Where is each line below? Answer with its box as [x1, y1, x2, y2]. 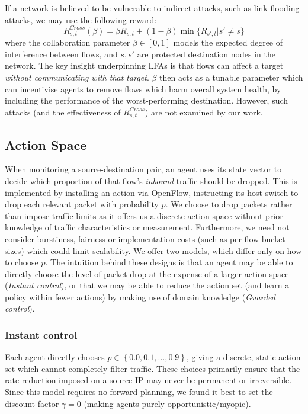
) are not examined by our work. [145, 105, 263, 118]
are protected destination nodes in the [137, 47, 275, 60]
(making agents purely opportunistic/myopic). [84, 397, 251, 409]
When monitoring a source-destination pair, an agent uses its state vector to [5, 163, 282, 175]
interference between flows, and [5, 47, 118, 60]
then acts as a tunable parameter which [159, 70, 303, 83]
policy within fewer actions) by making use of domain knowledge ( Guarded [5, 290, 275, 303]
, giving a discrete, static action [186, 351, 301, 363]
